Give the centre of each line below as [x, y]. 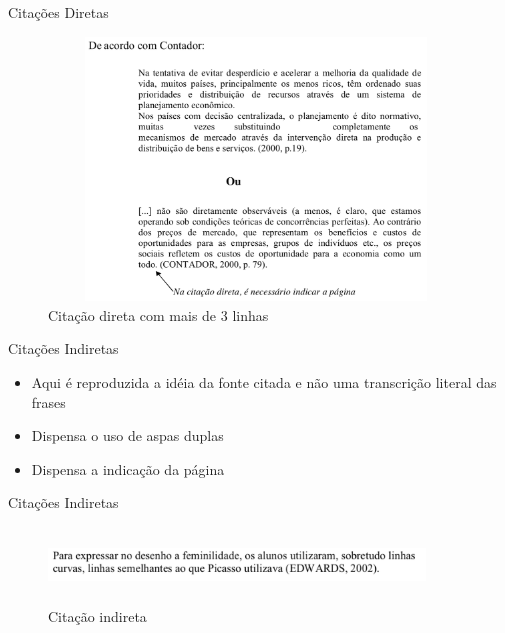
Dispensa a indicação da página [128, 468]
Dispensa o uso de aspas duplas [127, 435]
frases [48, 401]
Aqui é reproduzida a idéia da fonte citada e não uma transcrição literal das [264, 381]
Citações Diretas [58, 12]
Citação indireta [97, 616]
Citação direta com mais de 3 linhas [158, 314]
